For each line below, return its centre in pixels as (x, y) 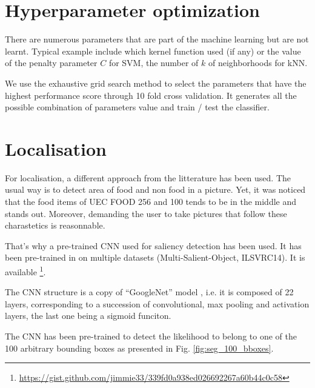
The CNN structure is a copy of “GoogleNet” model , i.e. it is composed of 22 (149, 292)
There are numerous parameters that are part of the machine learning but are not (157, 39)
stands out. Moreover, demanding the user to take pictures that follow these (146, 213)
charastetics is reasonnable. (55, 225)
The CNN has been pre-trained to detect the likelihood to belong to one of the (151, 336)
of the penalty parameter (51, 63)
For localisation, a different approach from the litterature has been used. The (148, 177)
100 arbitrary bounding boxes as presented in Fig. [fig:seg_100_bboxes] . (139, 348)
